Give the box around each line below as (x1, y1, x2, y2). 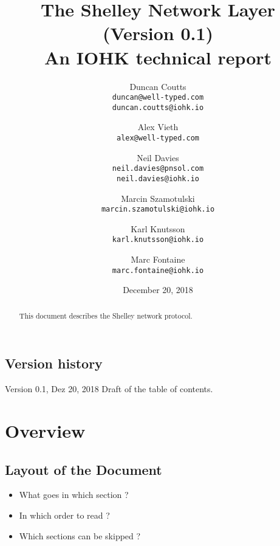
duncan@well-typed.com (112, 93, 204, 102)
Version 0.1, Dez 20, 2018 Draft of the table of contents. (5, 382, 213, 395)
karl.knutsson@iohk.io (112, 235, 204, 244)
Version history (5, 354, 103, 373)
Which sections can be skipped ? (19, 529, 141, 542)
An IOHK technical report (44, 44, 272, 69)
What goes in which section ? (19, 488, 129, 501)
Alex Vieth (137, 120, 179, 133)
